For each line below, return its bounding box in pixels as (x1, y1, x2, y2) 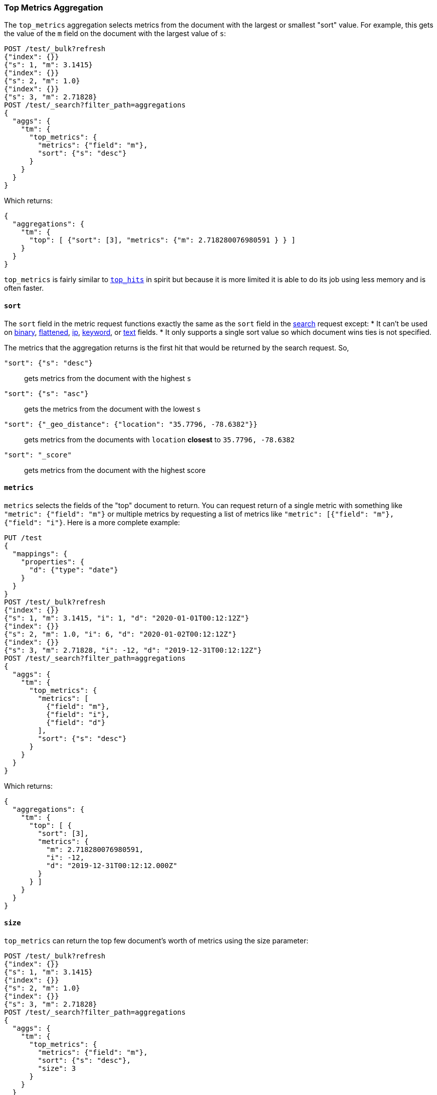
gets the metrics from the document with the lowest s (24, 404, 201, 413)
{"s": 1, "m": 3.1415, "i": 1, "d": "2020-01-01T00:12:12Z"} (4, 614, 249, 622)
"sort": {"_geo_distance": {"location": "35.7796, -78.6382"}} (4, 420, 258, 428)
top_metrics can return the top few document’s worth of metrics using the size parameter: (4, 936, 309, 945)
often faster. (4, 284, 44, 293)
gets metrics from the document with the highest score (24, 465, 206, 474)
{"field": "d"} (46, 718, 106, 726)
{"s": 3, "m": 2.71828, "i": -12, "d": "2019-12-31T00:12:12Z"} (4, 646, 262, 654)
